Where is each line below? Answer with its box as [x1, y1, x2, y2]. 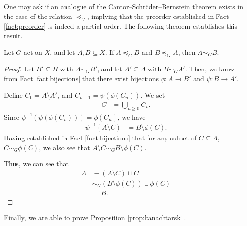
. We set [140, 89, 165, 100]
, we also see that [39, 142, 90, 152]
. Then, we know [185, 64, 235, 74]
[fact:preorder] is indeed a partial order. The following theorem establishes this [4, 21, 237, 31]
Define [4, 89, 23, 100]
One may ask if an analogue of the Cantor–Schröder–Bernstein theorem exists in [4, 1, 244, 11]
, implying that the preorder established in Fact [87, 11, 229, 21]
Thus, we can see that [4, 158, 69, 169]
